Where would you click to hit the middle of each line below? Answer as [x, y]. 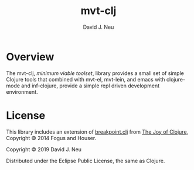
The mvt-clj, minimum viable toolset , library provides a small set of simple [95, 73]
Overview [30, 57]
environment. [22, 91]
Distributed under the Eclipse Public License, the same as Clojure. [86, 161]
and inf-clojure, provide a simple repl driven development [91, 86]
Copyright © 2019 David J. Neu [44, 149]
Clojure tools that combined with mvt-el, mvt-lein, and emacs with [86, 79]
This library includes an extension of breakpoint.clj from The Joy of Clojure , [97, 132]
